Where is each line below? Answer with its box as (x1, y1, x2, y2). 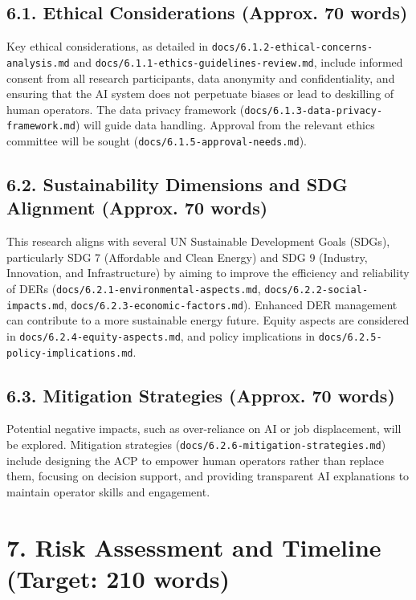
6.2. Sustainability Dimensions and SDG (6, 172, 348, 197)
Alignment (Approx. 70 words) (6, 195, 268, 220)
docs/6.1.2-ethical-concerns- (211, 42, 373, 54)
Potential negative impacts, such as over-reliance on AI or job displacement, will (6, 420, 402, 437)
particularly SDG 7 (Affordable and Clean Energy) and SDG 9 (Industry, (6, 248, 368, 265)
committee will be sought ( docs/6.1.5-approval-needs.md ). (6, 133, 307, 149)
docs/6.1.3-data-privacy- (244, 104, 383, 116)
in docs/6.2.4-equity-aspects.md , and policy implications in (6, 327, 316, 344)
